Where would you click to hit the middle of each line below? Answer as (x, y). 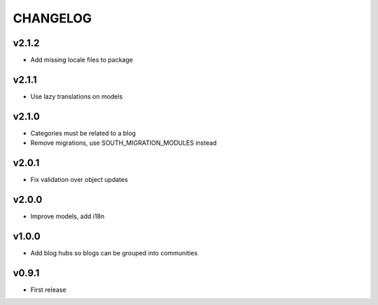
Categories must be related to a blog (83, 133)
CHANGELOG (52, 18)
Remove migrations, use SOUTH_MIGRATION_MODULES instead (124, 143)
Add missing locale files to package (82, 60)
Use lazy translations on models (77, 96)
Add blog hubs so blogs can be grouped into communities (114, 253)
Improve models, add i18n (68, 216)
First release (48, 290)
